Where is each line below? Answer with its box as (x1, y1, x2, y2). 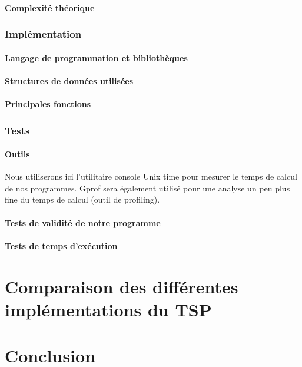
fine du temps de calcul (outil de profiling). (5, 193, 160, 206)
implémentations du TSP (5, 297, 212, 321)
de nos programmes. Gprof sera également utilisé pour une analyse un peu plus (5, 181, 290, 194)
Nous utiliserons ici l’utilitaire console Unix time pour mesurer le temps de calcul (5, 170, 297, 183)
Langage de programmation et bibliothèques (5, 51, 188, 64)
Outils (5, 148, 30, 160)
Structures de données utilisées (5, 74, 133, 87)
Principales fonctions (5, 98, 91, 110)
